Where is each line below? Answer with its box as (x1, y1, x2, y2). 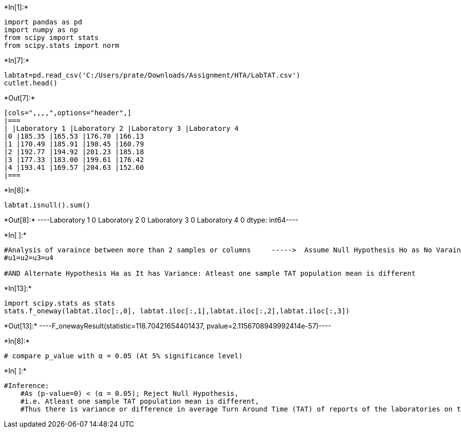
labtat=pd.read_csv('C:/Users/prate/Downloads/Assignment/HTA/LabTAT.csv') (4, 71, 300, 79)
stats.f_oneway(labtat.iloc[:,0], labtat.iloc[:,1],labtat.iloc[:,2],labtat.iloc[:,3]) (4, 307, 350, 315)
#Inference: (4, 382, 49, 390)
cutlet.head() (4, 79, 58, 87)
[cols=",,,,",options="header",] (4, 109, 132, 117)
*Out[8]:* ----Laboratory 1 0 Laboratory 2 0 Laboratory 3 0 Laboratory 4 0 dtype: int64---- (4, 216, 298, 224)
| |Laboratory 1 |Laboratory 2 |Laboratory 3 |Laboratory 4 (4, 124, 239, 132)
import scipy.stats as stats (4, 299, 115, 307)
